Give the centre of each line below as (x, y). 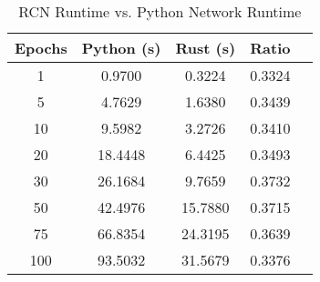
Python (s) (121, 48)
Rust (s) (206, 48)
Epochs (41, 48)
